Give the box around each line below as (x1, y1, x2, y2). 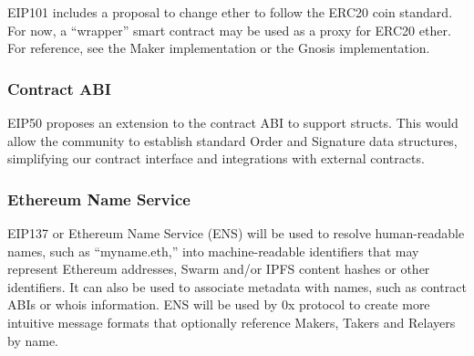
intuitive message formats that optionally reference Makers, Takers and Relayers (7, 312, 456, 331)
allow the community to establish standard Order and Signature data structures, (7, 131, 458, 150)
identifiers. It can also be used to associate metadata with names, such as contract (7, 277, 467, 296)
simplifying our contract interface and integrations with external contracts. (7, 149, 425, 168)
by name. (7, 330, 58, 350)
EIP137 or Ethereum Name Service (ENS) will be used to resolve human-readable (7, 224, 465, 242)
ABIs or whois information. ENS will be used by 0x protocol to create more (7, 295, 430, 314)
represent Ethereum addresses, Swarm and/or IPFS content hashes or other (7, 259, 430, 278)
